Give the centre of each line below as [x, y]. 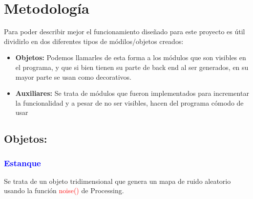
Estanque [22, 163]
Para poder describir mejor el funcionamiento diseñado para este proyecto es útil [125, 32]
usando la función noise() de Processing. [64, 190]
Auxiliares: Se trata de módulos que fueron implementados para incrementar [132, 93]
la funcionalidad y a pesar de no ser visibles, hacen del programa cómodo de [129, 102]
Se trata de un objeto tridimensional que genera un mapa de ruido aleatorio [117, 181]
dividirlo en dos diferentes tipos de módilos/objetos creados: [94, 41]
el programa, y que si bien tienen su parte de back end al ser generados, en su [132, 67]
